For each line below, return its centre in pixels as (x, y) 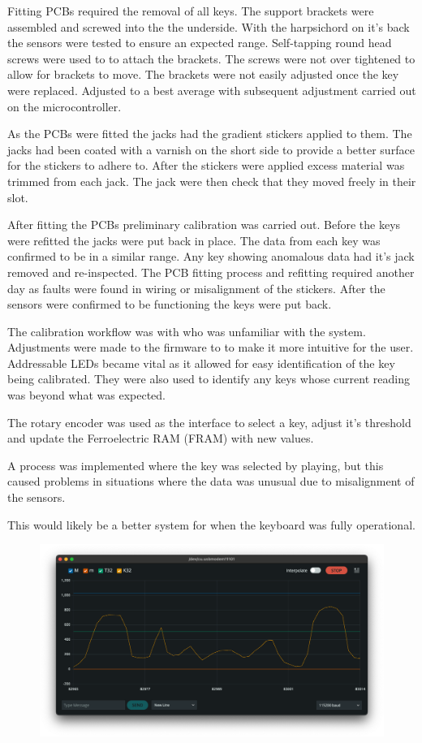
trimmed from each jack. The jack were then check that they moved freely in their (212, 181)
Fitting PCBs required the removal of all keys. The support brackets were (191, 11)
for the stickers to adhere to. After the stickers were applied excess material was (206, 165)
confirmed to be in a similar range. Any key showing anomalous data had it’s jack (211, 256)
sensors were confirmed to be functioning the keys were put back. (170, 304)
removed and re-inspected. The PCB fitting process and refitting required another (211, 272)
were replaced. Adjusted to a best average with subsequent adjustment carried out (212, 90)
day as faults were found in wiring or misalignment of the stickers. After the (196, 288)
